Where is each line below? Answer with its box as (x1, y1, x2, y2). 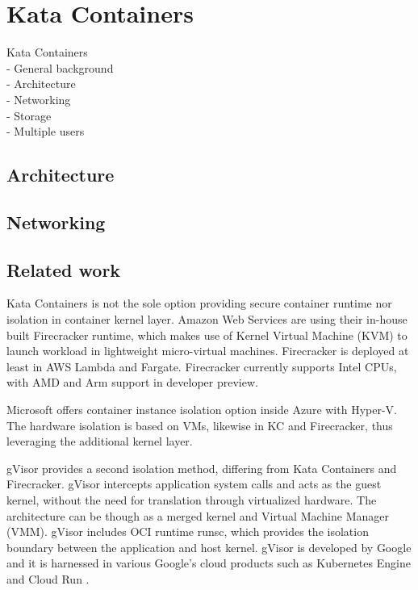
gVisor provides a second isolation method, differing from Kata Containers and (6, 459, 397, 476)
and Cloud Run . (6, 570, 90, 587)
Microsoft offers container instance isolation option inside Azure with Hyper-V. (6, 401, 397, 418)
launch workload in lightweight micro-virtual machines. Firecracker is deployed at (6, 342, 409, 359)
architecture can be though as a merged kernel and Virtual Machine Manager (6, 507, 389, 524)
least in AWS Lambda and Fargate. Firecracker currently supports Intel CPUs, (6, 358, 397, 375)
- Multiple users (6, 123, 85, 140)
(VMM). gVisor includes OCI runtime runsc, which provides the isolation (6, 523, 369, 540)
